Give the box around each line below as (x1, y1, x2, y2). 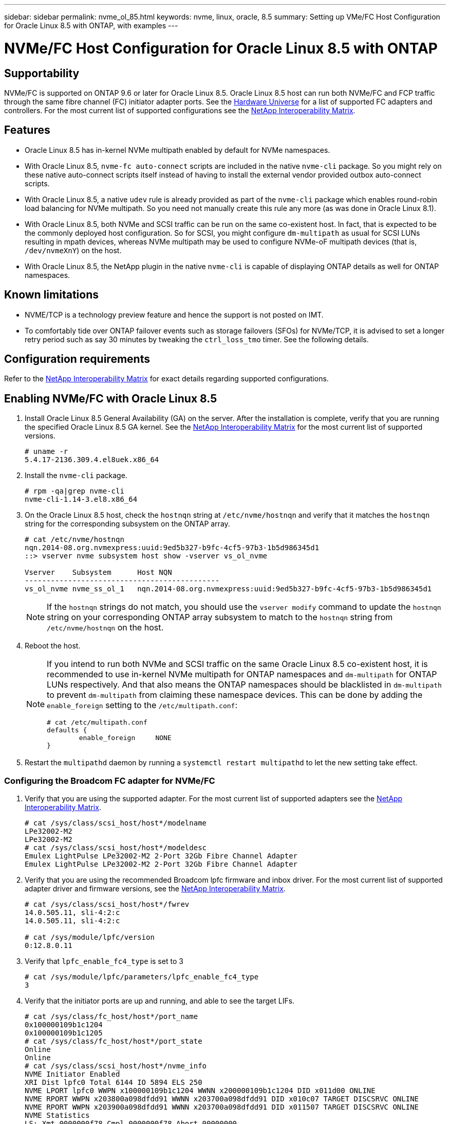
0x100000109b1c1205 (25, 1029, 103, 1038)
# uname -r (25, 447, 68, 456)
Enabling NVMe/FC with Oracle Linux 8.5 (4, 392, 217, 405)
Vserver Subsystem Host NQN (25, 568, 172, 577)
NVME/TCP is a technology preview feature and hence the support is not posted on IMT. (25, 310, 324, 319)
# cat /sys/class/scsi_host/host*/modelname (25, 819, 207, 828)
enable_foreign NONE (79, 734, 172, 742)
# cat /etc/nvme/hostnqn (25, 535, 124, 544)
